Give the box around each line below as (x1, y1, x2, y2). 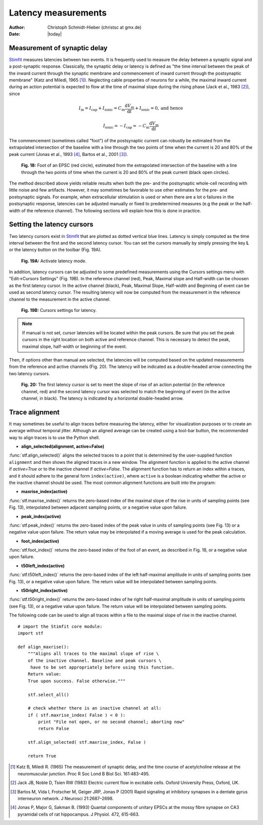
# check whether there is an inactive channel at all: (27, 706, 162, 711)
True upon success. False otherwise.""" (27, 678, 126, 684)
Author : (9, 24, 25, 30)
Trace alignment (9, 408, 60, 416)
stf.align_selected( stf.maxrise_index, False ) (27, 740, 146, 745)
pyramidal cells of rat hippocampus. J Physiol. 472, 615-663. (18, 811, 140, 817)
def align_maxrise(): (18, 644, 69, 650)
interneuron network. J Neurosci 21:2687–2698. (18, 795, 114, 801)
